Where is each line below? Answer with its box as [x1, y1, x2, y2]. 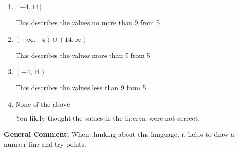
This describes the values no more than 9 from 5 [15, 18, 160, 27]
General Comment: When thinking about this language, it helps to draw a [4, 129, 235, 139]
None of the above [15, 101, 70, 108]
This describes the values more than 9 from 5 [15, 50, 150, 60]
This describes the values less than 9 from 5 [15, 82, 146, 93]
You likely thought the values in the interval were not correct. [15, 113, 200, 123]
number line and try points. [4, 138, 86, 149]
